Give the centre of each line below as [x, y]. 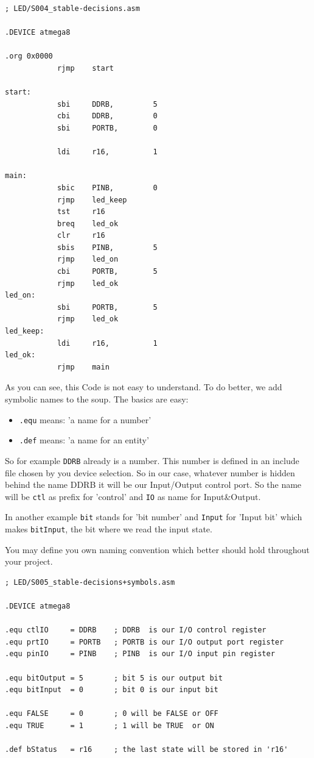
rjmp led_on [88, 259]
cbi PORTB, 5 [107, 272]
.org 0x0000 [29, 56]
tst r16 [81, 212]
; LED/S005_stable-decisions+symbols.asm [90, 582]
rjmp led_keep [92, 200]
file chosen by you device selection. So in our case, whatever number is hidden [150, 472]
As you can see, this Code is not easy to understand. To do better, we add [144, 387]
